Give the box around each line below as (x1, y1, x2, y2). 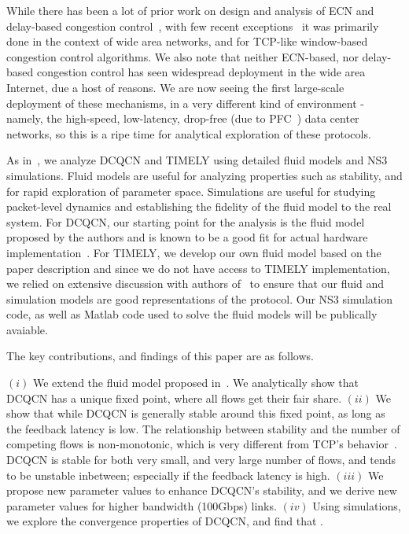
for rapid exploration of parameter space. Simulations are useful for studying (6, 182, 376, 199)
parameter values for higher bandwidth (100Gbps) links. (6, 497, 277, 514)
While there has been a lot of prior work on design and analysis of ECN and (6, 2, 374, 18)
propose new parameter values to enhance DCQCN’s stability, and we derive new (6, 482, 397, 499)
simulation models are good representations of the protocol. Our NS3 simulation (6, 290, 392, 307)
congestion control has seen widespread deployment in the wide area (36, 64, 366, 80)
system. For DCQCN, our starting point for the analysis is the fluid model (6, 213, 365, 230)
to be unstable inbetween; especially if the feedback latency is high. (6, 466, 330, 483)
